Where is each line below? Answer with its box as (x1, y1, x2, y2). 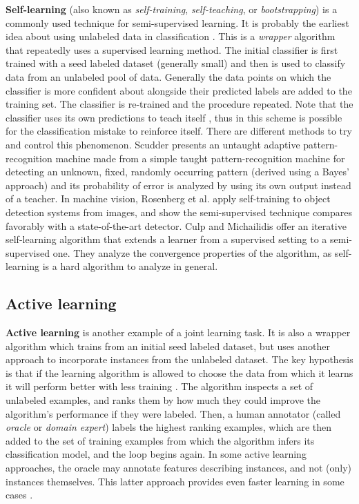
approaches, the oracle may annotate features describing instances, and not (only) (6, 461, 352, 475)
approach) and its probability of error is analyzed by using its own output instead (6, 177, 351, 192)
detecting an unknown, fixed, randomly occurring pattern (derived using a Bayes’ (6, 164, 349, 179)
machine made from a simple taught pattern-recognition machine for (55, 151, 345, 165)
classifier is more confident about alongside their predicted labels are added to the (6, 83, 352, 97)
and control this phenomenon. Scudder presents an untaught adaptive (6, 137, 300, 151)
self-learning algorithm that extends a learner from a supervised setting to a (6, 232, 327, 246)
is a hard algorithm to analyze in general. (42, 259, 218, 273)
